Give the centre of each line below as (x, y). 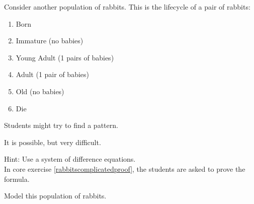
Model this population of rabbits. (55, 196)
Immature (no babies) (50, 41)
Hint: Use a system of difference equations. (70, 159)
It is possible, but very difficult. (53, 142)
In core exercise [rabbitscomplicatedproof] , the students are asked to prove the (125, 168)
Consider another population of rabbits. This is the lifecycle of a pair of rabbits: (127, 7)
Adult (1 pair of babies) (52, 74)
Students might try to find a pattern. (61, 125)
